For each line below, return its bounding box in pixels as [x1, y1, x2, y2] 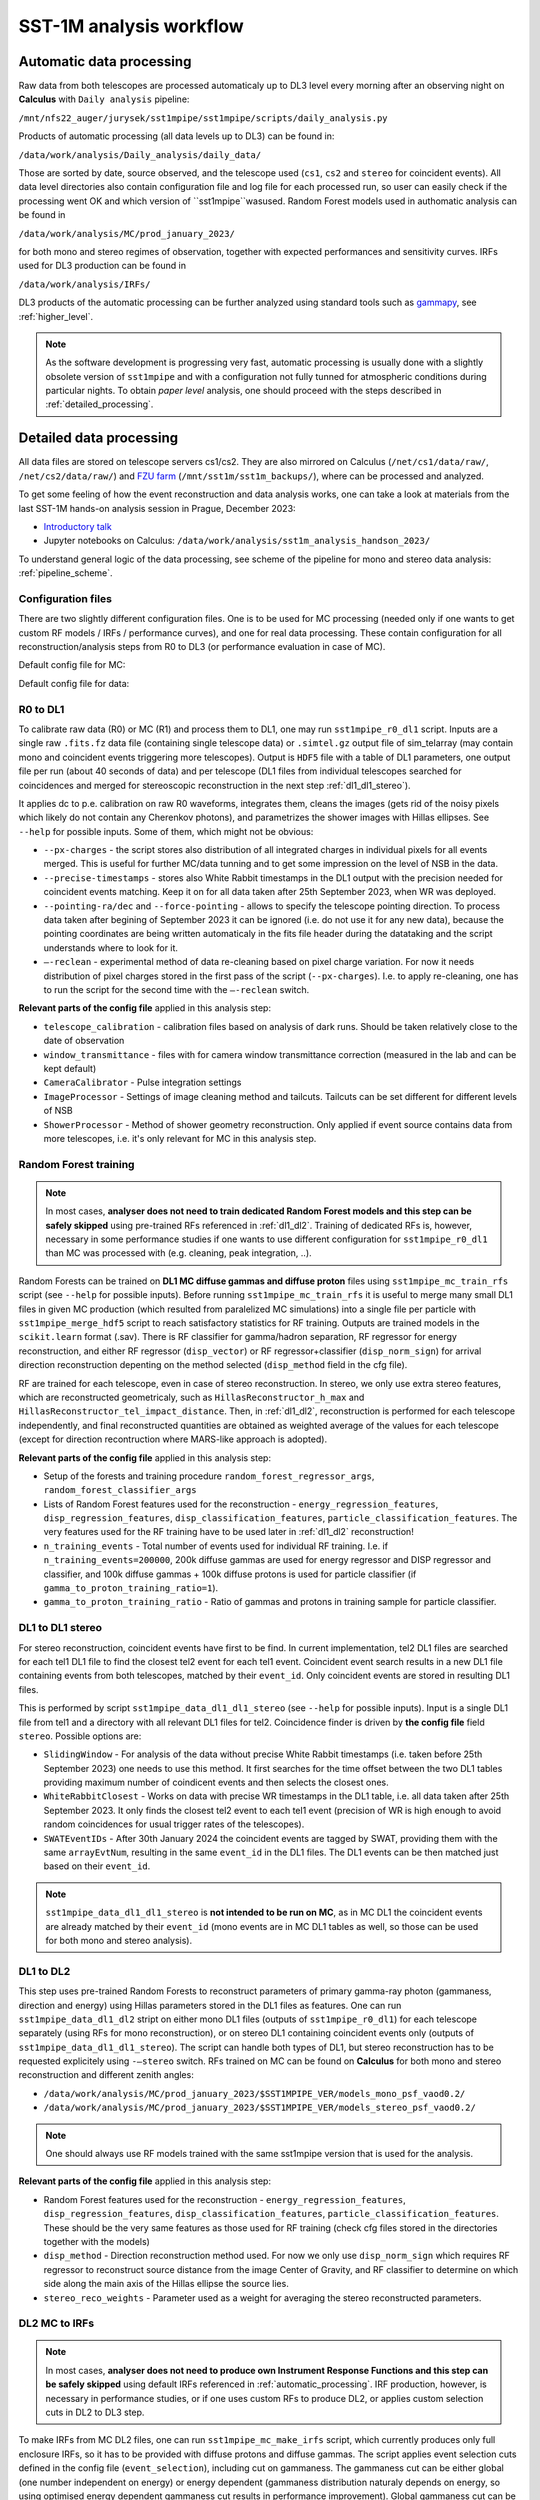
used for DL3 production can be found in [18, 260, 187, 272]
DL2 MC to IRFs [18, 2316, 95, 2330]
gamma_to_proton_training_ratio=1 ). [43, 1582, 219, 1594]
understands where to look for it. [43, 941, 179, 954]
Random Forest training [18, 1157, 135, 1171]
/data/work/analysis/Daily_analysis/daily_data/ [18, 149, 262, 160]
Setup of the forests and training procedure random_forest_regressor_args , [43, 1470, 375, 1482]
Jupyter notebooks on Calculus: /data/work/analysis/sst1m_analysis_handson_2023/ [43, 535, 431, 547]
